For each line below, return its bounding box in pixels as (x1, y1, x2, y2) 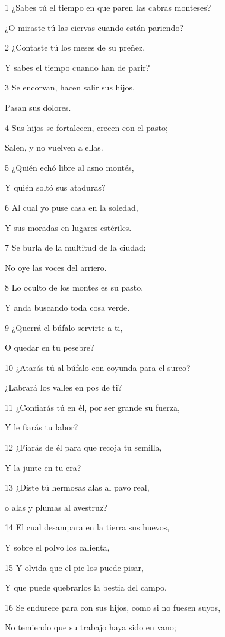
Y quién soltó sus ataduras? (5, 181, 106, 193)
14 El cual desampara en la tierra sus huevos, (5, 521, 170, 533)
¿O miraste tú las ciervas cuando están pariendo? (5, 21, 184, 33)
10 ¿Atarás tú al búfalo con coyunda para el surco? (5, 361, 191, 373)
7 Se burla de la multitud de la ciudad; (5, 241, 146, 254)
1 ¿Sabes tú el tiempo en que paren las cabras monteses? (5, 1, 211, 13)
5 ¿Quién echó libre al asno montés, (5, 161, 134, 173)
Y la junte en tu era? (5, 461, 81, 473)
